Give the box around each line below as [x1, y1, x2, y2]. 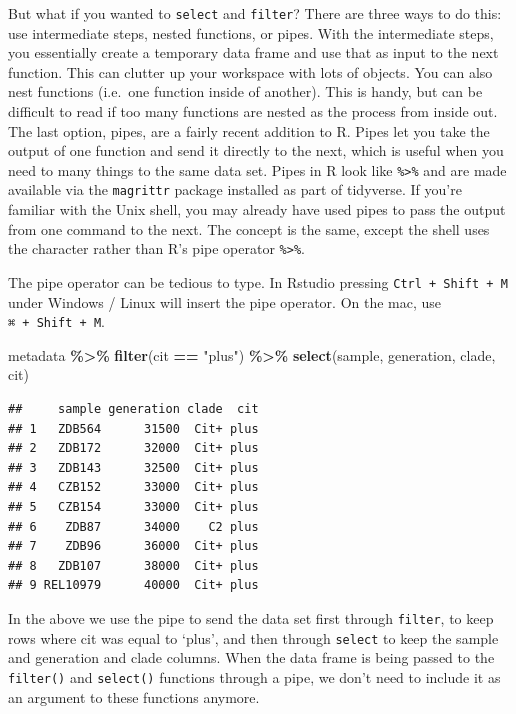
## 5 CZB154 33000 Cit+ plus [8, 500, 259, 515]
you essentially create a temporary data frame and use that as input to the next [8, 42, 499, 63]
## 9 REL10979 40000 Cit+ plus [8, 578, 259, 593]
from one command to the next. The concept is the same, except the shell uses [8, 218, 490, 239]
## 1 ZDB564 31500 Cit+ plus [8, 421, 259, 436]
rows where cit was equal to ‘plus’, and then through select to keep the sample [8, 627, 499, 648]
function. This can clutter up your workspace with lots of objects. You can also [8, 61, 493, 82]
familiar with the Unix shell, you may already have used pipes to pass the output [8, 199, 506, 220]
